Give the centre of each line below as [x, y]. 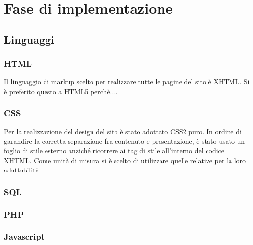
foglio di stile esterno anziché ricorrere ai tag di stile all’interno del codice [114, 150]
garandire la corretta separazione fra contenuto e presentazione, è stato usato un [125, 141]
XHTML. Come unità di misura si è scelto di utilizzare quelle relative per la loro [125, 160]
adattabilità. [23, 170]
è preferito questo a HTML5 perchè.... [61, 91]
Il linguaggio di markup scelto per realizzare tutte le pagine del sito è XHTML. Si [127, 82]
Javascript [24, 236]
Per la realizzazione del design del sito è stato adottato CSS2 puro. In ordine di [123, 131]
